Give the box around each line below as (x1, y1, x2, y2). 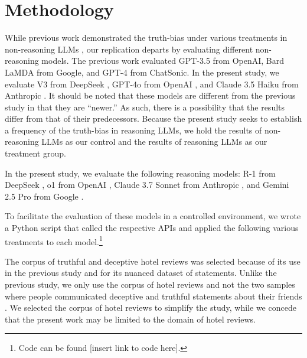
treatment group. (5, 147, 66, 160)
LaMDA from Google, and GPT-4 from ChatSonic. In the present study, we (5, 66, 279, 78)
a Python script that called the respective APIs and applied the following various (5, 222, 299, 234)
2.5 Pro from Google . (5, 190, 84, 202)
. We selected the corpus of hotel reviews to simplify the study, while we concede (5, 301, 296, 314)
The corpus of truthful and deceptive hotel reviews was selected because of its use (5, 255, 301, 267)
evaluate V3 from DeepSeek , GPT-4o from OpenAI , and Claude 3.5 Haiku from (5, 77, 299, 90)
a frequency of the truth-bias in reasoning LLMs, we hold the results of (5, 123, 262, 136)
